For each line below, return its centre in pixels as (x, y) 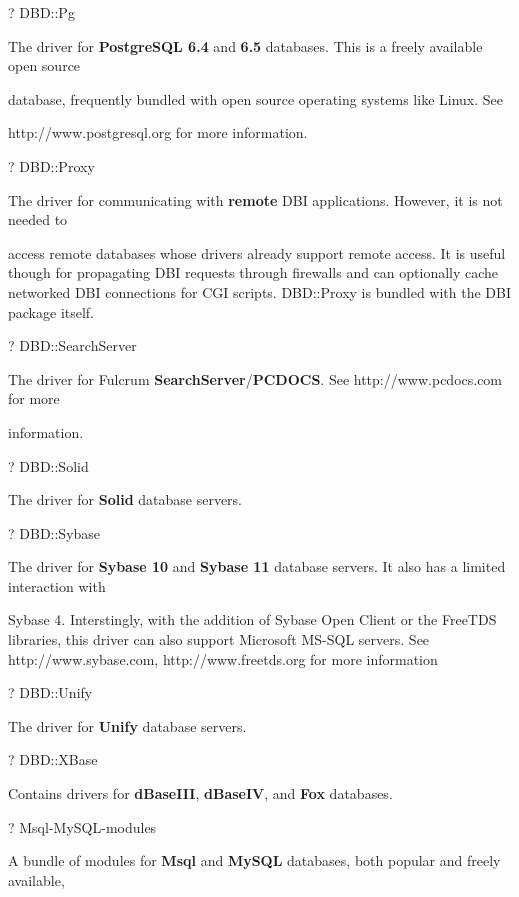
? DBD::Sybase (54, 532)
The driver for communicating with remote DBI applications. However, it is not (255, 199)
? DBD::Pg (41, 12)
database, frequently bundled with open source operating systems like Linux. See (255, 98)
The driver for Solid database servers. (125, 499)
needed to (38, 219)
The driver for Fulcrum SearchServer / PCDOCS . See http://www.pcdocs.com (255, 378)
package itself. (51, 311)
